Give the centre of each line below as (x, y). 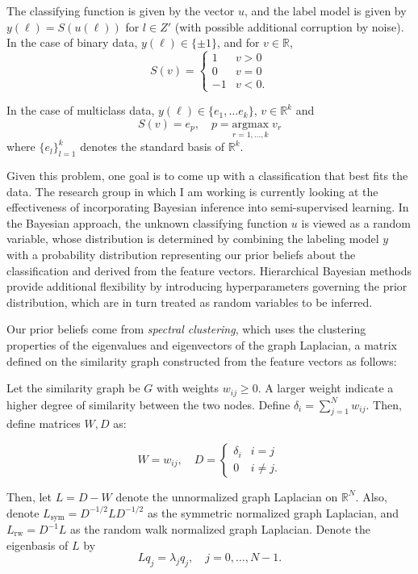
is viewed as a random (356, 222)
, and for (238, 42)
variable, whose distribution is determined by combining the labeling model (193, 239)
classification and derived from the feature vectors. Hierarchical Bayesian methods (209, 270)
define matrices (44, 423)
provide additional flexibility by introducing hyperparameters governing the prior (207, 286)
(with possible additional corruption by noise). (289, 26)
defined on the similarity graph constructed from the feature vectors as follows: (202, 360)
